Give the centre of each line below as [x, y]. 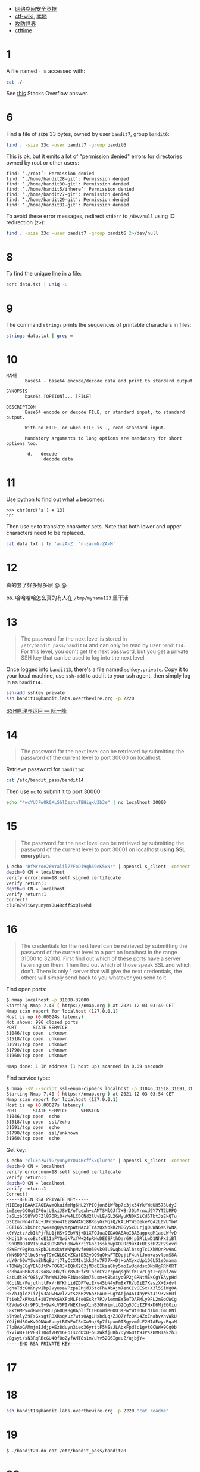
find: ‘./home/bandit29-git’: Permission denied [68, 200]
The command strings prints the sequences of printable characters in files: [99, 325]
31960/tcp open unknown [37, 1055]
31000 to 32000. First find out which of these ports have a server [101, 958]
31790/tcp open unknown [37, 1050]
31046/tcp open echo [33, 1116]
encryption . [35, 856]
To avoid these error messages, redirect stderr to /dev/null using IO [91, 216]
